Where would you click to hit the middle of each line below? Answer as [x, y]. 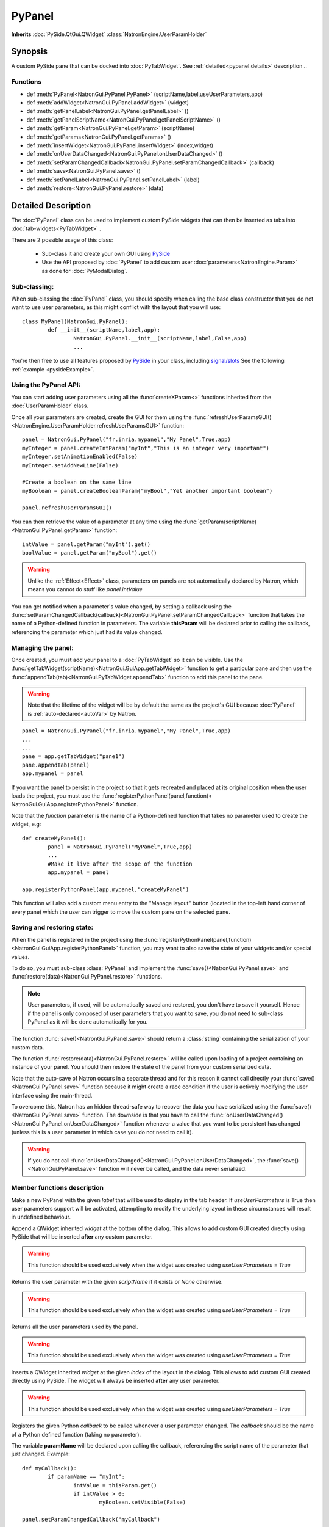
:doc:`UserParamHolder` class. [50, 406]
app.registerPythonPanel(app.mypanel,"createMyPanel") [106, 889]
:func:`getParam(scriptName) [220, 522]
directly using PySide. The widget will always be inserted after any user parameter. [115, 1381]
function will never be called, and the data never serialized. [172, 1169]
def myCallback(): [50, 1468]
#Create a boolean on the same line [77, 482]
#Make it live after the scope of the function [120, 864]
